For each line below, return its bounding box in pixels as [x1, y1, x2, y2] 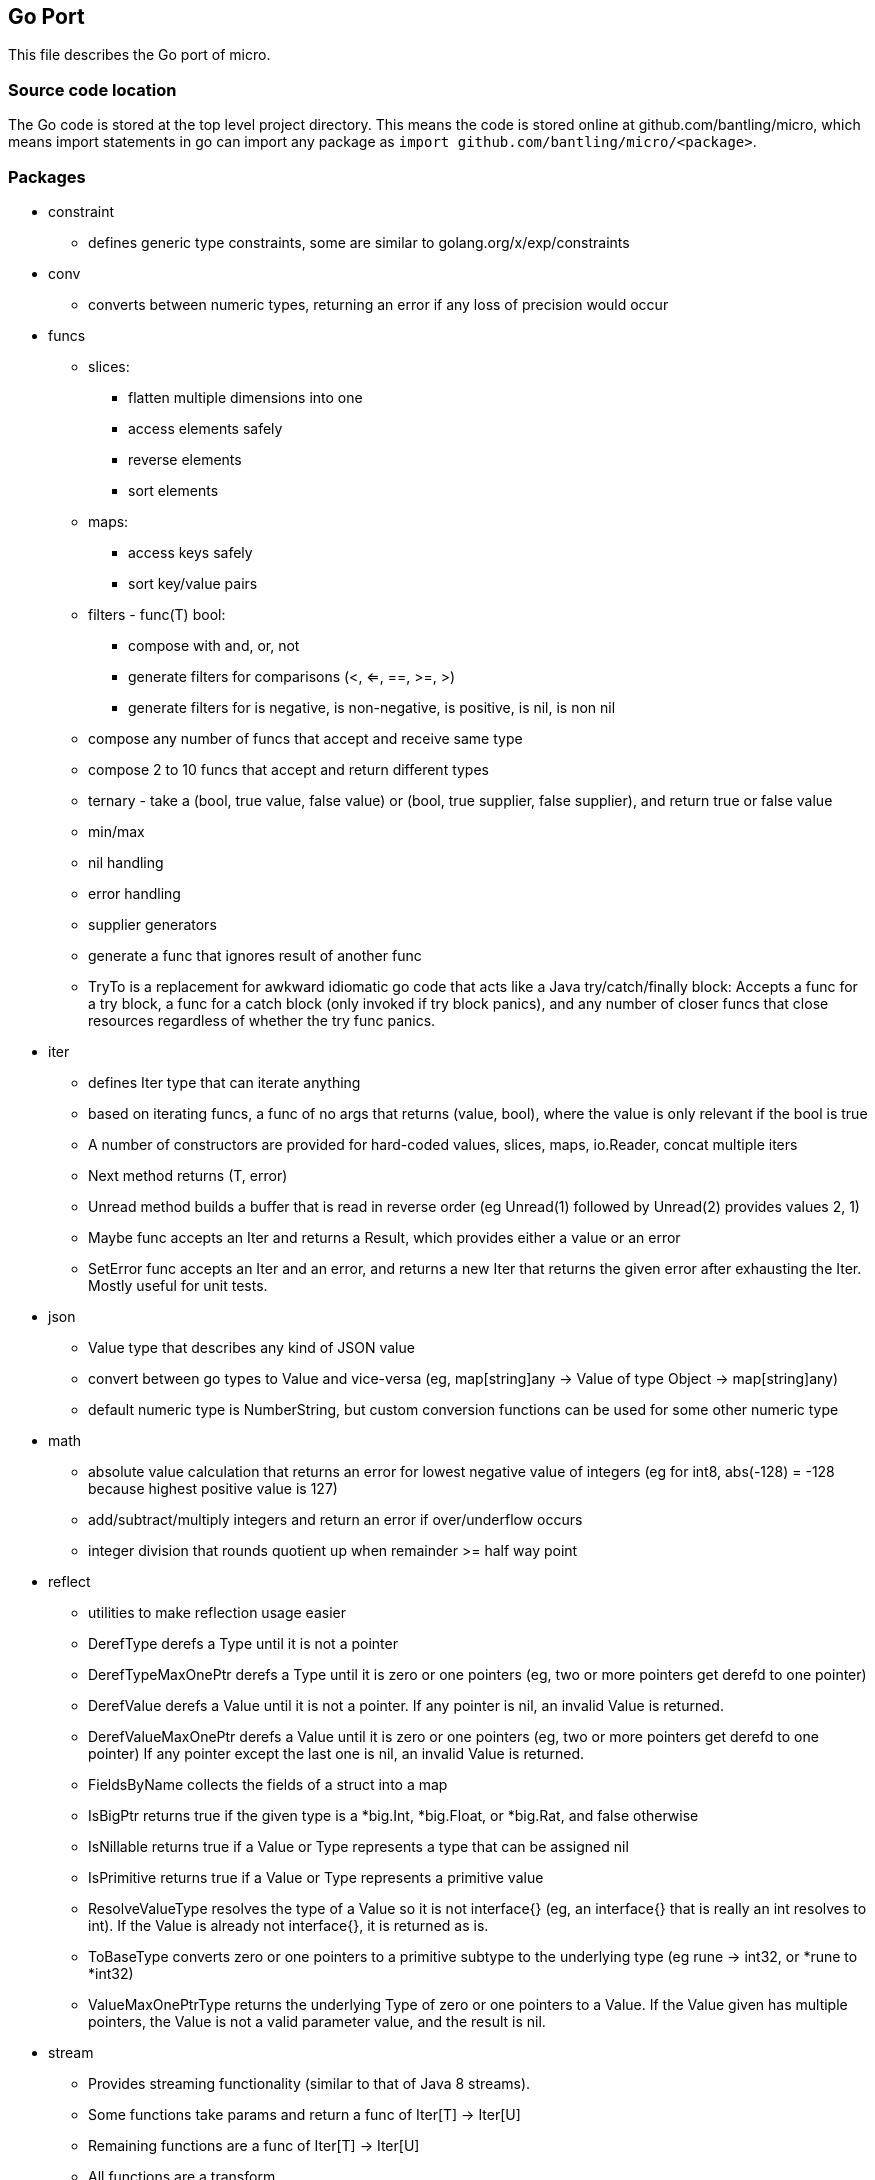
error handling [88, 884, 181, 902]
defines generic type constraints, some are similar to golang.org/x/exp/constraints [88, 233, 630, 251]
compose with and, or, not [128, 636, 300, 654]
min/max [88, 822, 145, 840]
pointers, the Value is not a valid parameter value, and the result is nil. [88, 2012, 546, 2030]
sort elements [128, 481, 219, 499]
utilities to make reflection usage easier [88, 1603, 346, 1621]
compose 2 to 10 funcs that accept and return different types [88, 760, 489, 778]
